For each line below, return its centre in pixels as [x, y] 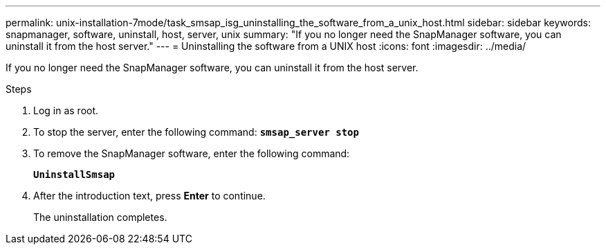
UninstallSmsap [74, 175]
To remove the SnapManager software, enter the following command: [192, 153]
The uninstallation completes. [100, 217]
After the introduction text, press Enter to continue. [149, 196]
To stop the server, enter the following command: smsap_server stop [196, 132]
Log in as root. [66, 110]
